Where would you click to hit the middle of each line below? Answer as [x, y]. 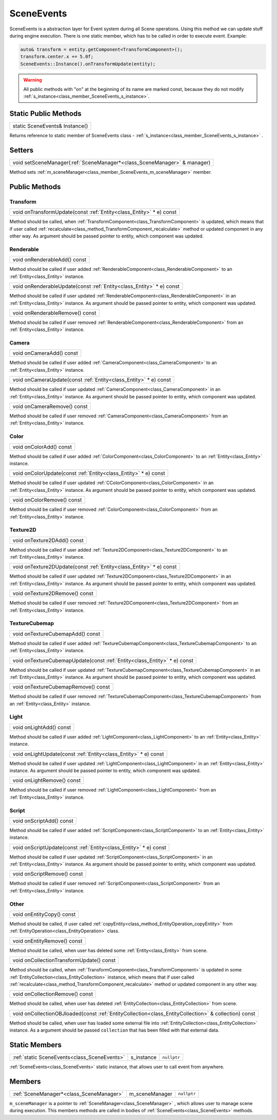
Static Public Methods [45, 114]
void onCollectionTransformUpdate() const [64, 960]
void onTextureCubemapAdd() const [56, 634]
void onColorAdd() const [42, 447]
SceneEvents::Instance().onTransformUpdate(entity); [88, 64]
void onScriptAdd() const [43, 821]
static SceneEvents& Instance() [50, 126]
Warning [33, 80]
